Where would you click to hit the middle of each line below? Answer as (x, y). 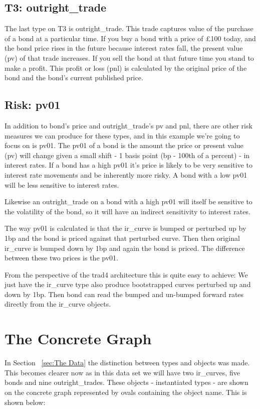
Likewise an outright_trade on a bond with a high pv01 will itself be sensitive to (128, 201)
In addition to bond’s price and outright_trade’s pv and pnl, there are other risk (128, 125)
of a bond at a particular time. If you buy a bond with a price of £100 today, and (130, 38)
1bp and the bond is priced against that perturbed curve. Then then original (122, 238)
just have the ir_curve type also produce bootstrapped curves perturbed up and (128, 284)
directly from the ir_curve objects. (58, 304)
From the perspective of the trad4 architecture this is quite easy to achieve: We (126, 274)
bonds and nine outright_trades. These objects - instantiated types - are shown (126, 382)
